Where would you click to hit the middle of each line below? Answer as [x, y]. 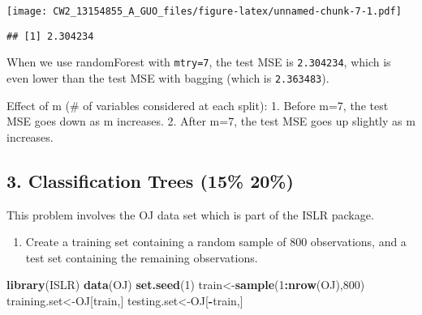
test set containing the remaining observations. [142, 257]
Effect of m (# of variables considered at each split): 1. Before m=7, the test [198, 105]
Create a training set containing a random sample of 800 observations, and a [216, 242]
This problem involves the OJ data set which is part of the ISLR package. [190, 214]
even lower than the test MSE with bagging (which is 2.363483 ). [168, 77]
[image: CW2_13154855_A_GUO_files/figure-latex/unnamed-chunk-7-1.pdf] [204, 11]
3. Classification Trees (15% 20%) [150, 180]
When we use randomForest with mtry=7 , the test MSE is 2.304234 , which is [199, 62]
